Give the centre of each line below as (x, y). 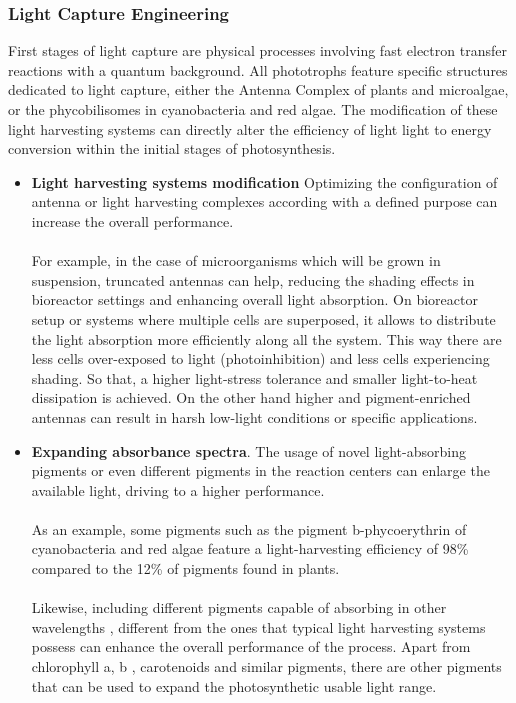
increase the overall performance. (132, 220)
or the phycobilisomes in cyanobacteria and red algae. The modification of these (253, 109)
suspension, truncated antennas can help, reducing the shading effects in (253, 279)
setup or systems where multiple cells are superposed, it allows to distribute (263, 318)
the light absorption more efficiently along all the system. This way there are (266, 338)
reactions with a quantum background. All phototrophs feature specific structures (258, 69)
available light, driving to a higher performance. (178, 489)
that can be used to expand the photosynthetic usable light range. (234, 685)
